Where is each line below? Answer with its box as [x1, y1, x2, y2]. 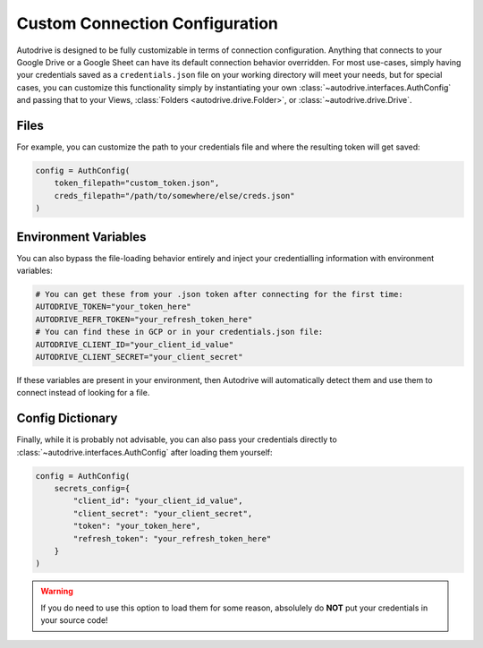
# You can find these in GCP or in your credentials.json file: [35, 327, 324, 337]
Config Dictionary [16, 411, 118, 426]
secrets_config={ [54, 483, 131, 494]
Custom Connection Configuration [16, 13, 279, 33]
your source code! [40, 615, 108, 626]
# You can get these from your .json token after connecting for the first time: [35, 289, 404, 300]
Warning [40, 586, 73, 597]
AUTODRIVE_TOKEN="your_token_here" [35, 302, 191, 312]
